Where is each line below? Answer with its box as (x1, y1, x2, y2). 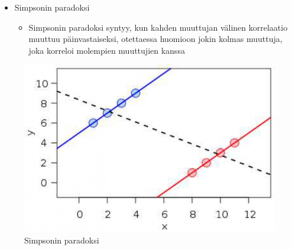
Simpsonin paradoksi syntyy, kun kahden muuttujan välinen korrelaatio (28, 21, 288, 33)
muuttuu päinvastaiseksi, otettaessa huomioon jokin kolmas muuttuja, (28, 33, 283, 45)
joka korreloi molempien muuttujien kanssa (28, 44, 185, 56)
